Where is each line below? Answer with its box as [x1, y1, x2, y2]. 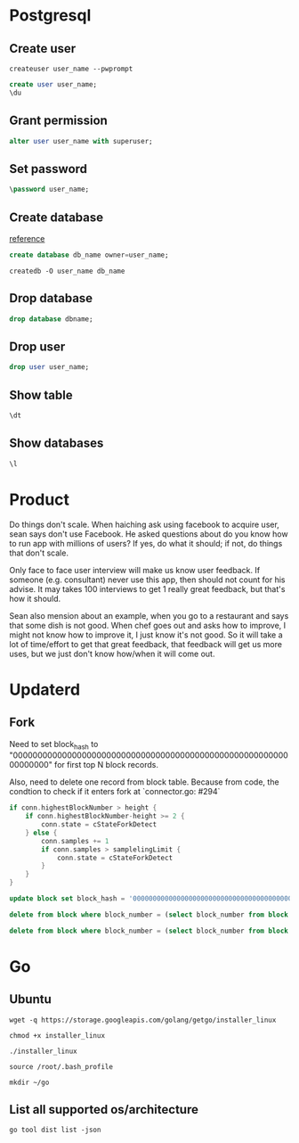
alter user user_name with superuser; [9, 136, 153, 145]
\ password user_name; [9, 185, 90, 194]
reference [9, 233, 45, 243]
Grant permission [9, 113, 109, 128]
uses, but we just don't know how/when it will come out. [9, 648, 215, 659]
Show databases [9, 436, 104, 451]
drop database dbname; [9, 314, 93, 324]
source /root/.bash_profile [9, 1062, 114, 1071]
